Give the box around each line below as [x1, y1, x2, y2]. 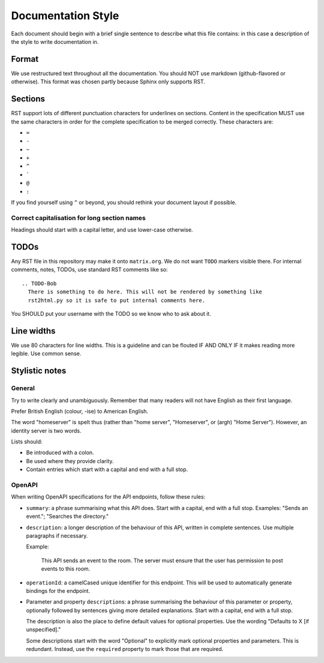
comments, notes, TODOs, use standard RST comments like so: [11, 266, 168, 273]
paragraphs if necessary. [26, 532, 88, 539]
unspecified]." [26, 626, 61, 633]
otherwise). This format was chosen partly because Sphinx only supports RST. [11, 78, 205, 85]
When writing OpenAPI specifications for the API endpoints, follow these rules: [11, 493, 206, 500]
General [11, 384, 35, 392]
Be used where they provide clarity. [26, 457, 114, 464]
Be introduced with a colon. [26, 449, 94, 456]
